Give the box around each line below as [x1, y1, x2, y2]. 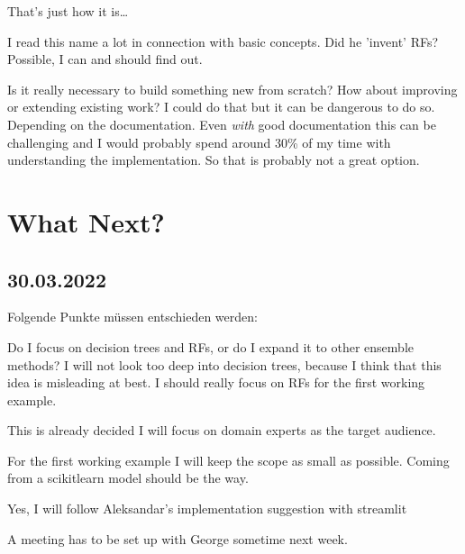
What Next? [7, 203, 165, 240]
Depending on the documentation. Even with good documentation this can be [7, 114, 436, 133]
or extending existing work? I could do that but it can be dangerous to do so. [7, 97, 435, 116]
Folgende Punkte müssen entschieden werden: [7, 307, 258, 326]
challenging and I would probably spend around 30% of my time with [7, 132, 391, 151]
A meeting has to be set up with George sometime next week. [7, 529, 348, 548]
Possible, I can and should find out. [7, 50, 203, 68]
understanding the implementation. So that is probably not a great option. [7, 150, 420, 169]
